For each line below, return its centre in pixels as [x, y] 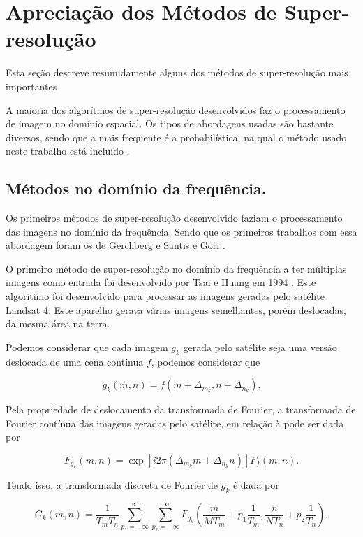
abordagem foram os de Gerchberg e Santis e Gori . [116, 245]
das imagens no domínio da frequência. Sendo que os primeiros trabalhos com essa [181, 231]
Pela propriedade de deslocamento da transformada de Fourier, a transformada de [181, 409]
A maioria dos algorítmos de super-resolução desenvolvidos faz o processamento [176, 109]
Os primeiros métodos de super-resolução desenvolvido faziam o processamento [174, 218]
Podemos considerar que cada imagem [87, 346]
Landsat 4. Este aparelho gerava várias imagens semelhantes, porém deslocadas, [176, 309]
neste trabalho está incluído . [68, 151]
